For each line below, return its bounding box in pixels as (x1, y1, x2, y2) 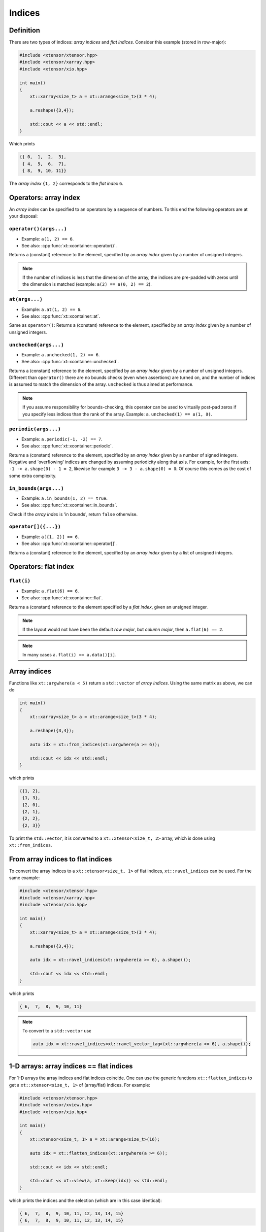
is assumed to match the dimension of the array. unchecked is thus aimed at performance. (9, 381, 194, 387)
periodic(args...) (9, 426, 61, 432)
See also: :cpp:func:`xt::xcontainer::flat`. (21, 595, 103, 601)
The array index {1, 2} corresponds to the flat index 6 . (9, 180, 124, 187)
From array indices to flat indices (9, 855, 112, 863)
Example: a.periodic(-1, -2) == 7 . (21, 436, 103, 442)
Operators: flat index (9, 562, 74, 571)
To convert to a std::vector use (22, 1027, 92, 1033)
